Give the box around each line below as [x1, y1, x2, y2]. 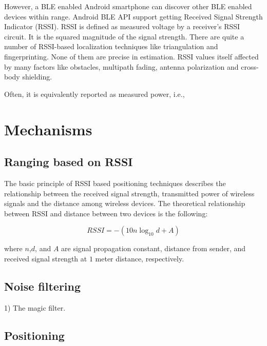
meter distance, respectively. [95, 253, 184, 263]
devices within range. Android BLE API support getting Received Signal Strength [4, 11, 263, 22]
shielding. [22, 71, 52, 82]
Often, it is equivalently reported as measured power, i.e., [4, 88, 185, 99]
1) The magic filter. [4, 302, 66, 313]
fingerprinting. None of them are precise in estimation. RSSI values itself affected [4, 51, 259, 62]
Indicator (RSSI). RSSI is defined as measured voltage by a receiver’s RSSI [4, 21, 240, 32]
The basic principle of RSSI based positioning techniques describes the [4, 177, 226, 188]
